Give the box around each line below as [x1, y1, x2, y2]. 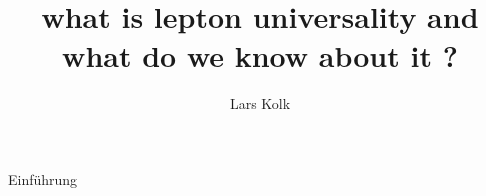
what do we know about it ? [62, 35, 458, 76]
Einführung [8, 168, 78, 189]
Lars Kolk [229, 93, 291, 114]
